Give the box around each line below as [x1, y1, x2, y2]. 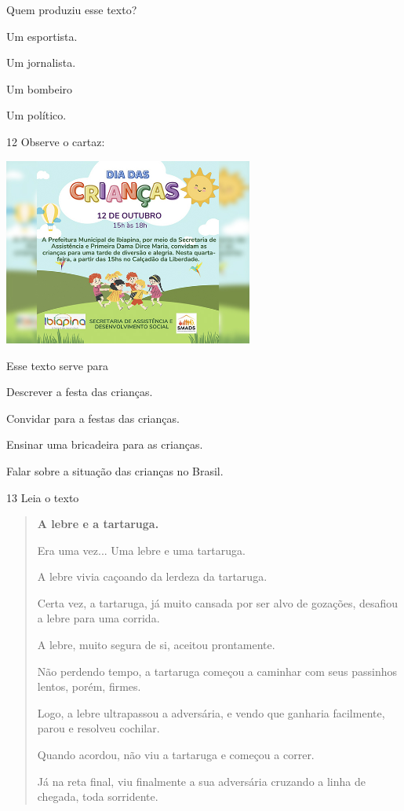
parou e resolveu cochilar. [37, 720, 160, 736]
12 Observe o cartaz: [6, 133, 105, 149]
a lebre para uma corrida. [37, 610, 160, 626]
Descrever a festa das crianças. [6, 383, 153, 400]
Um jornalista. [6, 54, 76, 71]
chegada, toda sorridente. [37, 788, 158, 805]
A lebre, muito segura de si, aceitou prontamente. [37, 637, 275, 653]
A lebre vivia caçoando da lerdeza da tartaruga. [37, 568, 268, 585]
